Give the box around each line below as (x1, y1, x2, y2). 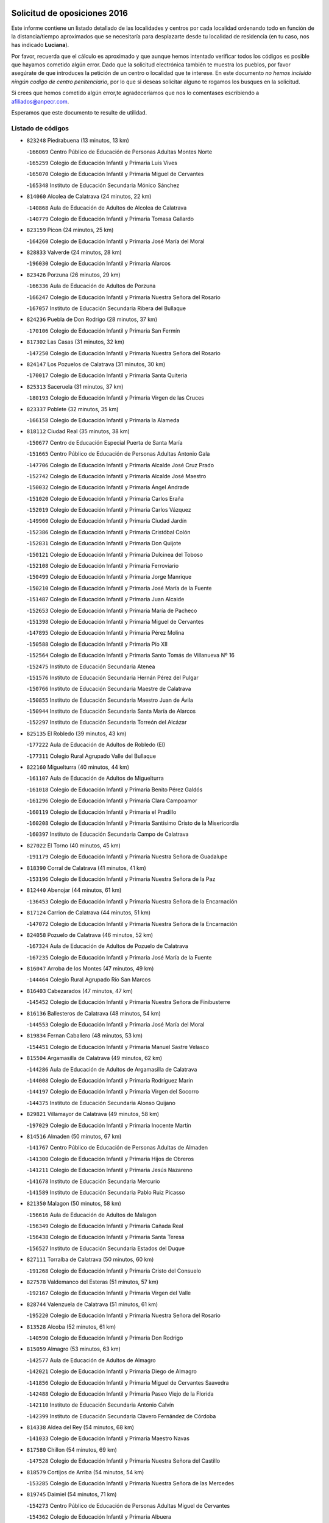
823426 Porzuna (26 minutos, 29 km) (26, 271, 121, 278)
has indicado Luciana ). (11, 41, 69, 49)
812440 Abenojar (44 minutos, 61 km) (26, 886, 122, 894)
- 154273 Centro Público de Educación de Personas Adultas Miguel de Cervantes (26, 1502, 230, 1509)
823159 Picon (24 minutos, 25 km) (26, 226, 114, 234)
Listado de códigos (11, 124, 69, 132)
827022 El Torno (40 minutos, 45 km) (26, 841, 121, 849)
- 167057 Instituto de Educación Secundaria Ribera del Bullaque (26, 305, 186, 312)
